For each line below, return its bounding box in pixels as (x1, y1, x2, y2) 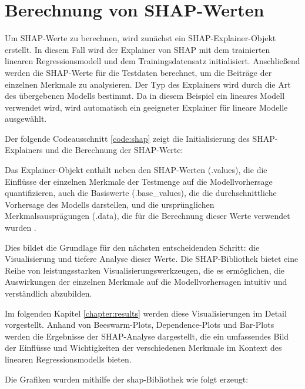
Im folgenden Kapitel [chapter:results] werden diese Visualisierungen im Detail (5, 307, 287, 319)
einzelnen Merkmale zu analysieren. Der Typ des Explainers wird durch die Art (5, 78, 291, 90)
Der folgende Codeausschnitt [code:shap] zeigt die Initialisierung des (5, 132, 250, 144)
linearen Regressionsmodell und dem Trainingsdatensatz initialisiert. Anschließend (5, 55, 300, 67)
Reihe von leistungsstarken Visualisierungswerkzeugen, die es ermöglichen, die (5, 264, 285, 276)
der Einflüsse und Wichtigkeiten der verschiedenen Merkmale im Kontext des (5, 341, 282, 354)
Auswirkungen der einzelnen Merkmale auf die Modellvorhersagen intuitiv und (5, 275, 287, 288)
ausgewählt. (5, 112, 47, 125)
